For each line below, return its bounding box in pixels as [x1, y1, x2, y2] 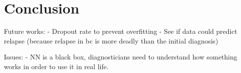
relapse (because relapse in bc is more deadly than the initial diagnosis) [4, 35, 219, 45]
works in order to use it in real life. [4, 61, 109, 71]
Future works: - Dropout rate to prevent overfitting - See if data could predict [4, 26, 238, 36]
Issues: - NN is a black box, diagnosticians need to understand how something [4, 52, 238, 62]
